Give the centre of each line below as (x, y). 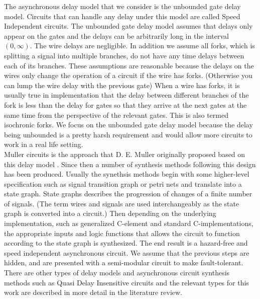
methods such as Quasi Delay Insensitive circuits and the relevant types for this (126, 282)
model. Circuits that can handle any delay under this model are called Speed (122, 16)
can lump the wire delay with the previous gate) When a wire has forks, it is (122, 85)
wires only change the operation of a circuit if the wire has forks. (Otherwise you (128, 75)
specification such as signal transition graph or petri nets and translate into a (123, 183)
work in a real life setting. (44, 144)
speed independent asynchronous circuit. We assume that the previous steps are (127, 252)
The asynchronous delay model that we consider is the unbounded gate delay (122, 6)
